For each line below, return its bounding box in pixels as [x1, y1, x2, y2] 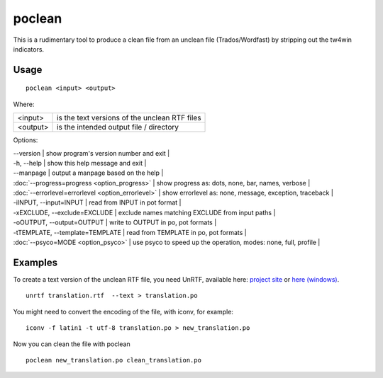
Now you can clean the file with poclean [13, 340, 131, 348]
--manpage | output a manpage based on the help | [13, 168, 164, 177]
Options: [13, 136, 38, 144]
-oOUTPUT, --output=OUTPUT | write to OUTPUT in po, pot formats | [13, 218, 217, 227]
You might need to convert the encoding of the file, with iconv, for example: [13, 307, 234, 316]
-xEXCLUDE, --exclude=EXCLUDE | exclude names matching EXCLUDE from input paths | [13, 208, 276, 217]
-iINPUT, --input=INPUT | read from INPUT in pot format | [13, 198, 182, 207]
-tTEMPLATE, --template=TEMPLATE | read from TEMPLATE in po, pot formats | [13, 228, 248, 236]
